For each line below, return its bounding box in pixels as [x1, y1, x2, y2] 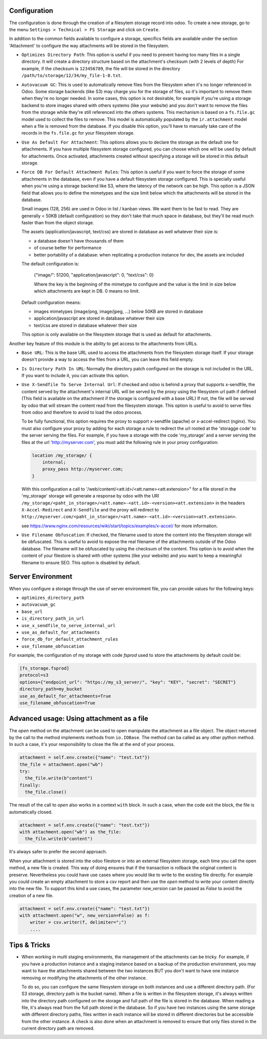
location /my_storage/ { [32, 452, 92, 458]
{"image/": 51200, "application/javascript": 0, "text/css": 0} [34, 272, 154, 278]
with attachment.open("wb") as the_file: [19, 829, 122, 835]
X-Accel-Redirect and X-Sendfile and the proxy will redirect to [21, 506, 159, 512]
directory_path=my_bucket [19, 686, 83, 692]
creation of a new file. [9, 892, 54, 898]
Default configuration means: [21, 299, 81, 305]
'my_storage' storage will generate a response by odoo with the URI [21, 493, 159, 499]
